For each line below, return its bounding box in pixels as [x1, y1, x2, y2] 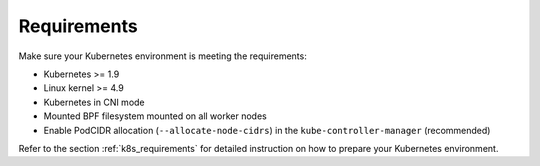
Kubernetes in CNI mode [43, 96, 145, 108]
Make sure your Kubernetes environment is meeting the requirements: [18, 50, 307, 62]
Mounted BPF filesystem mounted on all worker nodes [43, 110, 267, 122]
